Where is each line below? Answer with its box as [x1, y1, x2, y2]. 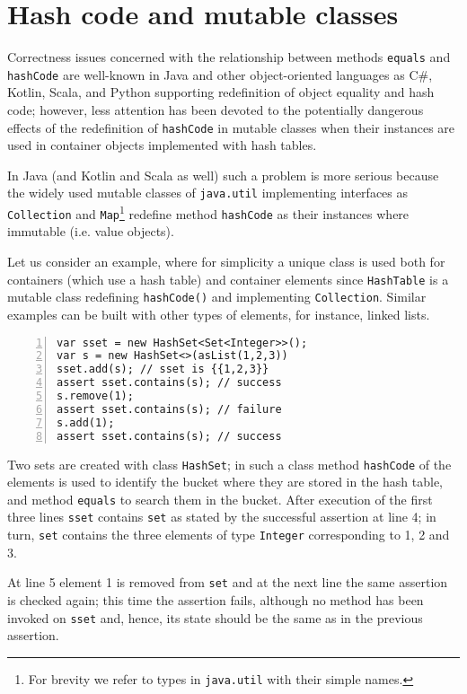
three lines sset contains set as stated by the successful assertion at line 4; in [7, 507, 436, 526]
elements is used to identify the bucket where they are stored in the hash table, [7, 472, 444, 491]
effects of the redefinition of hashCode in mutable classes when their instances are [7, 118, 455, 136]
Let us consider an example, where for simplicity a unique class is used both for [7, 252, 445, 271]
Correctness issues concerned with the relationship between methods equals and [7, 48, 451, 66]
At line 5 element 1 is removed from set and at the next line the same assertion [7, 573, 448, 592]
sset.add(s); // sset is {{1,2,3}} [57, 363, 269, 376]
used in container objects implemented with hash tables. [7, 136, 317, 154]
